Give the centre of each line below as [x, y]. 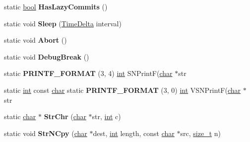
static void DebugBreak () [47, 56]
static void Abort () [35, 40]
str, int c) [106, 116]
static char [20, 116]
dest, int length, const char [134, 133]
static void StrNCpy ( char [46, 133]
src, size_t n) [200, 133]
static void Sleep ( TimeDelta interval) [63, 23]
